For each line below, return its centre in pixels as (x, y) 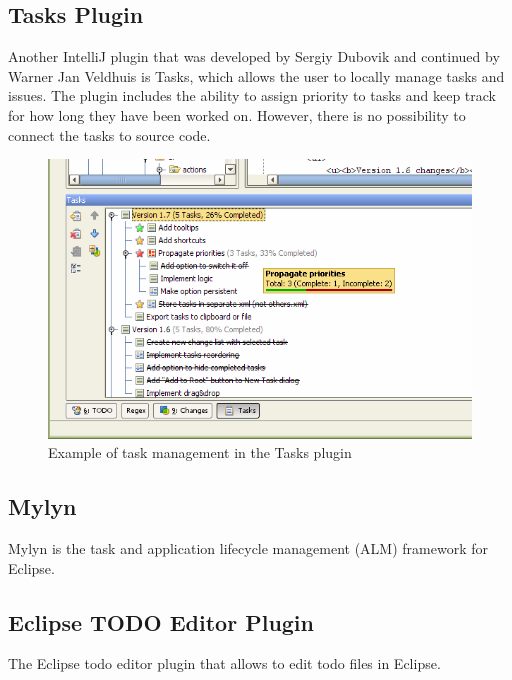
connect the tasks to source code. (109, 134)
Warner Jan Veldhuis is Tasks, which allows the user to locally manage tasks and (256, 75)
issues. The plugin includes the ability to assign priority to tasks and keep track (252, 95)
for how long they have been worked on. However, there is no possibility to (237, 114)
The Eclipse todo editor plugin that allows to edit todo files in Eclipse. (224, 663)
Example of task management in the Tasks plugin (200, 452)
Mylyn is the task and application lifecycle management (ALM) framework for (248, 547)
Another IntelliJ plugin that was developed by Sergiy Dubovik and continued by (254, 56)
